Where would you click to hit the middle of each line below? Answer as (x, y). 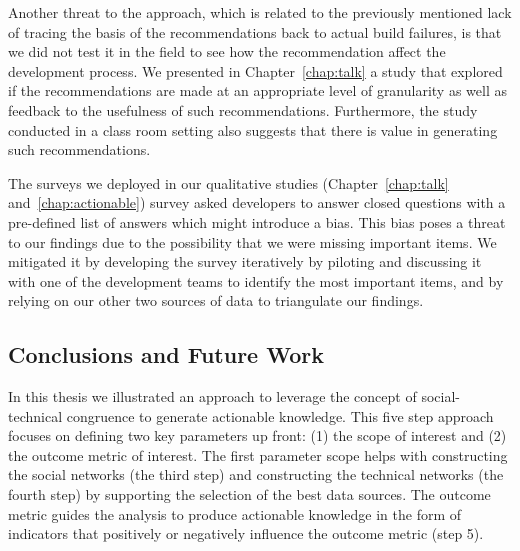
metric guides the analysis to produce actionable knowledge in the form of (235, 513)
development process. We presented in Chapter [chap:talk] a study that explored (255, 70)
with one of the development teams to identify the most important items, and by (256, 280)
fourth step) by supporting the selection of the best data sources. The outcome (249, 494)
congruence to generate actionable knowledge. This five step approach (280, 415)
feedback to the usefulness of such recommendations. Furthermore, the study (243, 109)
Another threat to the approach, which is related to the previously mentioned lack (260, 12)
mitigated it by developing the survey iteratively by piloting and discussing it (245, 261)
